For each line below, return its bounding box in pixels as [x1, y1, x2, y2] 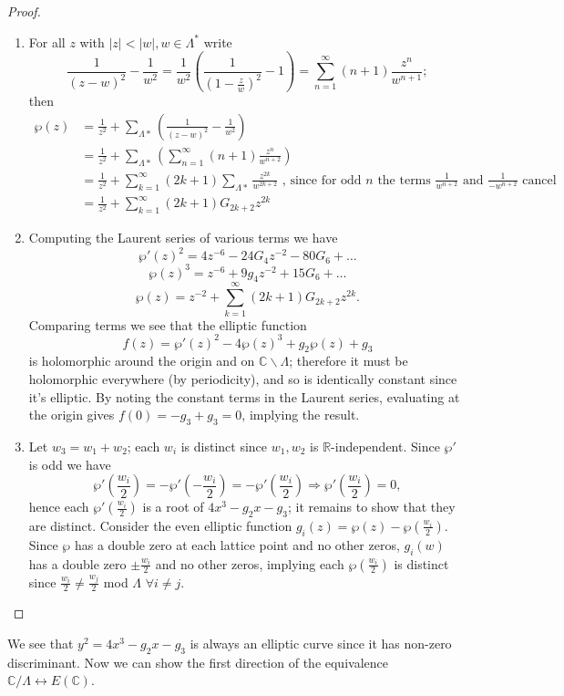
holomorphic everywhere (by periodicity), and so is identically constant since [28, 369, 457, 389]
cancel [522, 173, 557, 187]
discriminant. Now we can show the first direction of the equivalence [7, 652, 388, 671]
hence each [28, 497, 89, 516]
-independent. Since [331, 437, 440, 455]
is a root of [142, 497, 204, 516]
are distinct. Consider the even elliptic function [28, 515, 292, 535]
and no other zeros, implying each [155, 554, 344, 573]
